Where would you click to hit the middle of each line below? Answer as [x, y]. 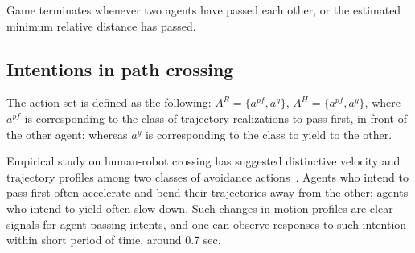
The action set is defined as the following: [109, 102]
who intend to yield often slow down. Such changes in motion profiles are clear [200, 208]
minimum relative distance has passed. [101, 25]
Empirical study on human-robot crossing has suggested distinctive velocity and [203, 161]
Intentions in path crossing [120, 69]
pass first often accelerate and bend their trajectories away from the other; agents [207, 192]
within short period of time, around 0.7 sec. [114, 240]
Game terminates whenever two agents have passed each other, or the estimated [204, 10]
